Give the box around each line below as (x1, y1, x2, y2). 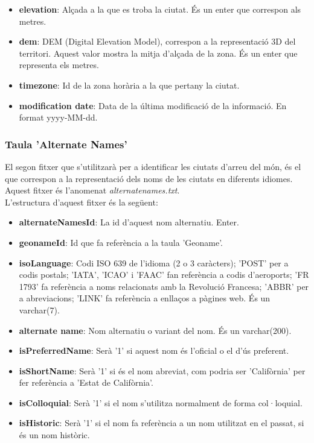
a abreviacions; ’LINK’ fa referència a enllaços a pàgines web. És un (19, 292, 271, 304)
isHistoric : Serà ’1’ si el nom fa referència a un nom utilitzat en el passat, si (19, 416, 304, 429)
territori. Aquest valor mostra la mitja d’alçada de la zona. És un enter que (19, 46, 298, 59)
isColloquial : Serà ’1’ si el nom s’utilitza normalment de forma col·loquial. (19, 396, 303, 409)
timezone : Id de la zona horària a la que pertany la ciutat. (19, 78, 240, 91)
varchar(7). (19, 303, 60, 316)
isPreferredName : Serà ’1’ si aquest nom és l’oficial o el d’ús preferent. (19, 344, 289, 357)
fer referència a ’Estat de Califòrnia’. (19, 376, 153, 389)
